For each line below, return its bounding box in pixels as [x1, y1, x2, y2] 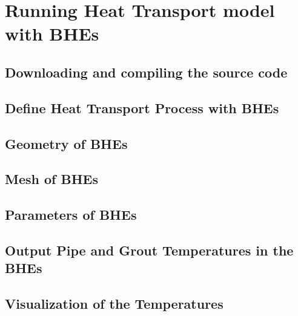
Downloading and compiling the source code [5, 62, 288, 81]
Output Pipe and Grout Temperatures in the [5, 240, 294, 259]
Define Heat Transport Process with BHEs [5, 98, 279, 117]
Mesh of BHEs [5, 170, 98, 188]
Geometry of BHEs [5, 134, 128, 153]
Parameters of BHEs [5, 205, 137, 224]
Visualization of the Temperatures [5, 294, 223, 313]
